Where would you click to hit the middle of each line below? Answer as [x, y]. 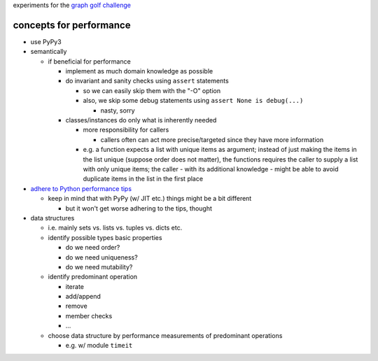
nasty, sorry [118, 110]
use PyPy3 [46, 41]
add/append [83, 297]
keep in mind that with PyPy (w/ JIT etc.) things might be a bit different [150, 199]
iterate [75, 286]
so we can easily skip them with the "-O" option [152, 90]
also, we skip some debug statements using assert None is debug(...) [193, 101]
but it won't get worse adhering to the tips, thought [139, 208]
